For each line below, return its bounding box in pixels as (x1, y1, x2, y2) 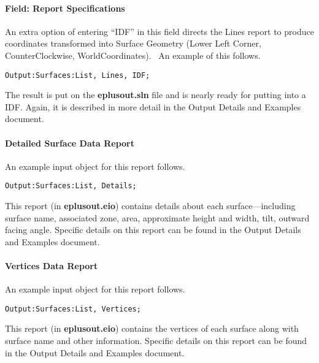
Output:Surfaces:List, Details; (5, 181, 137, 191)
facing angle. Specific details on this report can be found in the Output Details (5, 223, 301, 236)
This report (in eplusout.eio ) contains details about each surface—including (5, 199, 296, 212)
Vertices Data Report (5, 259, 98, 272)
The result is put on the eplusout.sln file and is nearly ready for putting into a (5, 88, 306, 101)
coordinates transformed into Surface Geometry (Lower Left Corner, (5, 37, 261, 50)
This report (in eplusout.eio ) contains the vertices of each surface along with (5, 322, 299, 335)
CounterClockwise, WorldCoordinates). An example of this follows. (5, 48, 261, 61)
